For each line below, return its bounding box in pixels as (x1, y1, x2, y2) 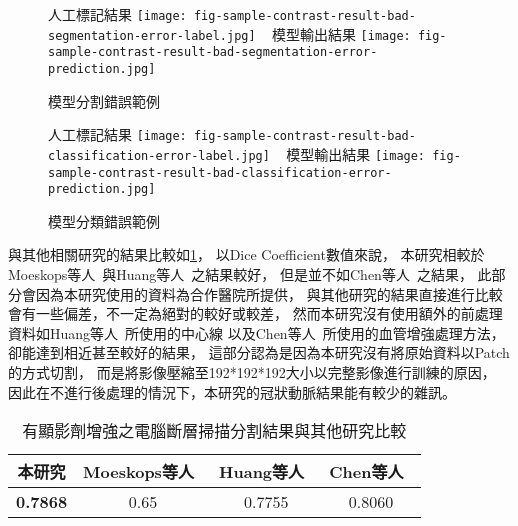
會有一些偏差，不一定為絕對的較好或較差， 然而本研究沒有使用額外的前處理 (8, 303, 503, 324)
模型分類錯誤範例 (48, 210, 160, 231)
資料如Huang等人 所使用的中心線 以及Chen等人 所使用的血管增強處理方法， (8, 322, 505, 343)
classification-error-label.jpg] (48, 148, 270, 163)
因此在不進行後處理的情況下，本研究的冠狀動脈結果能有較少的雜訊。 (8, 381, 456, 402)
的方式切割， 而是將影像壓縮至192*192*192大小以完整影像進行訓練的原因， (8, 362, 496, 382)
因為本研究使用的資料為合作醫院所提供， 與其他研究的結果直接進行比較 (35, 283, 503, 304)
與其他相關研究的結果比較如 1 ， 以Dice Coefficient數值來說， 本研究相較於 (8, 244, 485, 265)
